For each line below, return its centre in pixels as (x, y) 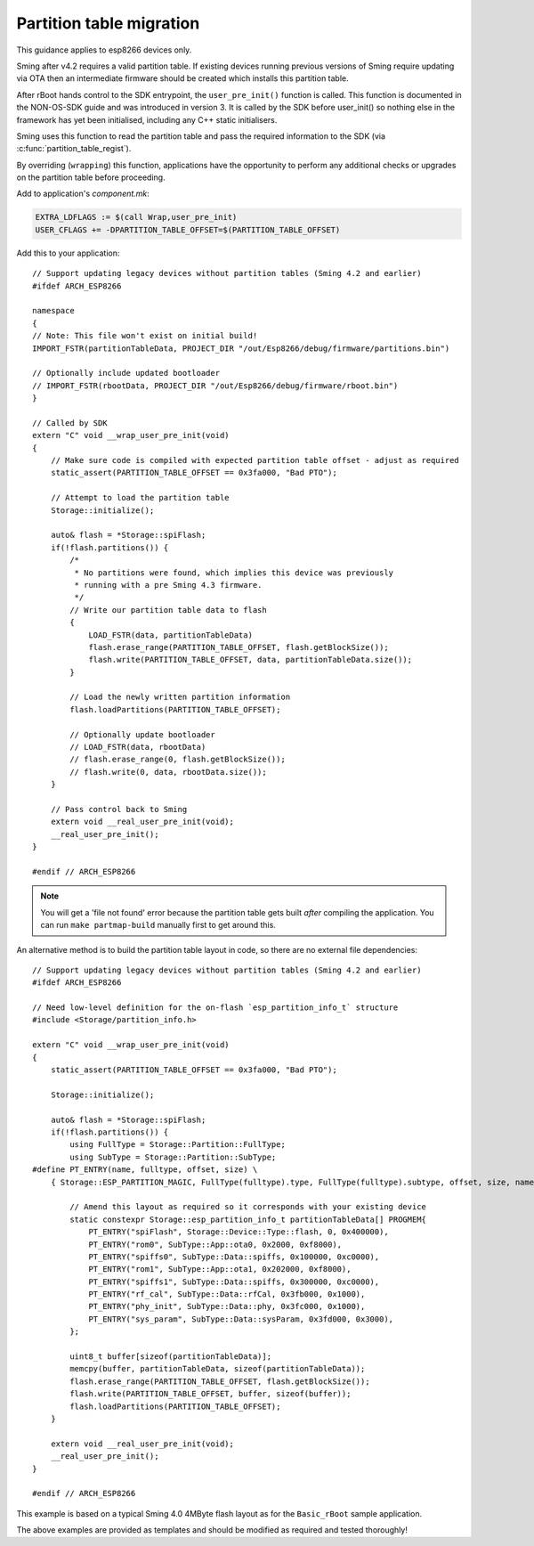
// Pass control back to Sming (119, 809)
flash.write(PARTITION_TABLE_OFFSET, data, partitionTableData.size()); (251, 660)
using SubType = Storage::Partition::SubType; (173, 1157)
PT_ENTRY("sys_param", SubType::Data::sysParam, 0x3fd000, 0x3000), (241, 1319)
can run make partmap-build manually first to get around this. (158, 925)
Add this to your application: (68, 253)
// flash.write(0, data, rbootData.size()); (168, 772)
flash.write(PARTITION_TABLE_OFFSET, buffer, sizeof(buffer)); (210, 1394)
